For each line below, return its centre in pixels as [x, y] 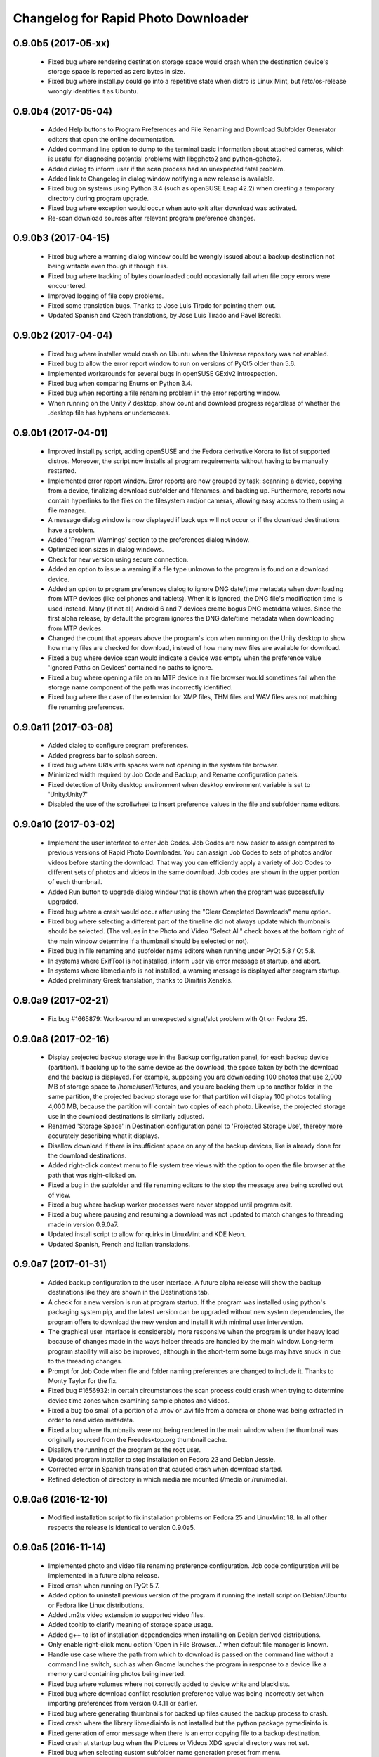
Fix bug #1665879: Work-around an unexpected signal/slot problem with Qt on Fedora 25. [178, 1018]
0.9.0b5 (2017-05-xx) [61, 43]
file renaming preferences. [86, 707]
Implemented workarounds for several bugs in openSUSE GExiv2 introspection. [162, 373]
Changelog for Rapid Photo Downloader [131, 18]
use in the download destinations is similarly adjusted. [126, 1116]
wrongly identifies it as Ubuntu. [93, 91]
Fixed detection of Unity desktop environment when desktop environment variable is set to [179, 784]
